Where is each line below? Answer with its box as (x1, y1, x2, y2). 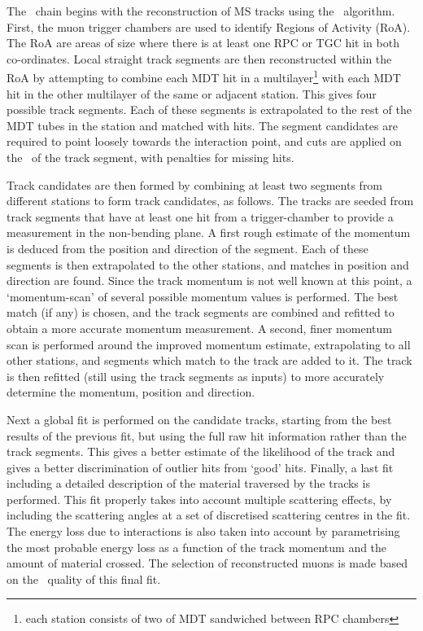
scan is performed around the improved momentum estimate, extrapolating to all (7, 335, 411, 353)
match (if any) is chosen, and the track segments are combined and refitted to (7, 304, 395, 321)
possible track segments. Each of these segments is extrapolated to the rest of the (7, 101, 412, 118)
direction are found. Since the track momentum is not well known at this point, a (7, 272, 412, 289)
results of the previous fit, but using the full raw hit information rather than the (7, 427, 407, 444)
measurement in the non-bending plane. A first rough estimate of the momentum (7, 224, 411, 241)
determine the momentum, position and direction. (7, 383, 255, 401)
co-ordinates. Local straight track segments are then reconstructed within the (7, 50, 392, 67)
